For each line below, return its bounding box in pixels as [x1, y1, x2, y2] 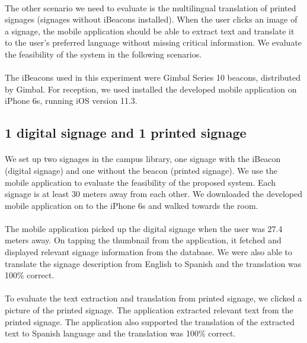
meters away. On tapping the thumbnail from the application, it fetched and [5, 234, 282, 246]
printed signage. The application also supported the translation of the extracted [5, 315, 295, 328]
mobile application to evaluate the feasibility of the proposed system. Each [5, 176, 276, 188]
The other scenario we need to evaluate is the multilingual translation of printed [5, 1, 296, 14]
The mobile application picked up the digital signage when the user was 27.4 [5, 222, 283, 234]
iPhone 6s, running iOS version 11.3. [5, 94, 137, 107]
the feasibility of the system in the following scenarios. [5, 47, 202, 60]
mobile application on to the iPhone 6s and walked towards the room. [5, 199, 258, 211]
